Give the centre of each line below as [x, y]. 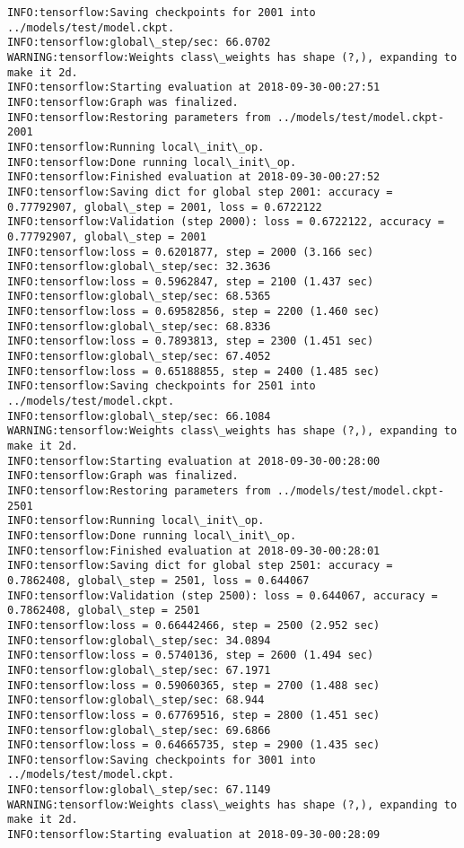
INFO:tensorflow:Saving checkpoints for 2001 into [162, 13]
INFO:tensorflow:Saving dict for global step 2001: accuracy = [200, 192]
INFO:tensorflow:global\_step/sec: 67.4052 [139, 357]
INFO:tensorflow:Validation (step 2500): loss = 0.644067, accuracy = [223, 595]
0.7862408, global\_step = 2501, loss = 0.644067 [158, 580]
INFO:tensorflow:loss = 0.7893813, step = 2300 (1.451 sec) [191, 341]
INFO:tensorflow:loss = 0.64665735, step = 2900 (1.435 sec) [194, 745]
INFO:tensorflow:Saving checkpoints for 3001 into [162, 760]
